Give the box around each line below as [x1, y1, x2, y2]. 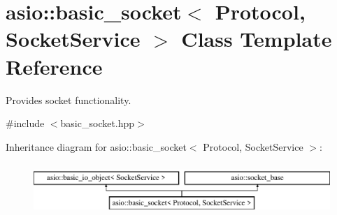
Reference [6, 52, 103, 80]
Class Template [181, 24, 332, 53]
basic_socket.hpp [60, 116, 135, 131]
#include [6, 116, 45, 131]
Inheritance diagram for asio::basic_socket [6, 139, 187, 154]
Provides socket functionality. [6, 92, 131, 107]
